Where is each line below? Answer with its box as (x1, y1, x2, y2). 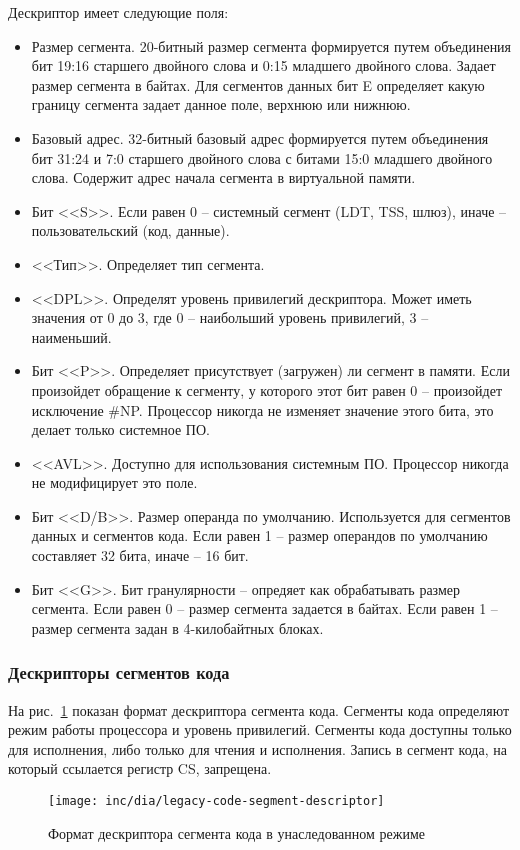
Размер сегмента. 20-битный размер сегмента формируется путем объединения (31, 35, 512, 56)
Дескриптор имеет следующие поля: (8, 2, 229, 22)
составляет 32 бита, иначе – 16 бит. (31, 545, 249, 566)
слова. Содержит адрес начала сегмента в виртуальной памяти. (31, 167, 416, 188)
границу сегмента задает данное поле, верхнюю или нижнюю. (31, 94, 411, 115)
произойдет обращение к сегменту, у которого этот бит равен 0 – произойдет (31, 379, 503, 400)
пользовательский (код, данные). (31, 220, 230, 241)
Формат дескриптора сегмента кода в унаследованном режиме (48, 822, 425, 843)
